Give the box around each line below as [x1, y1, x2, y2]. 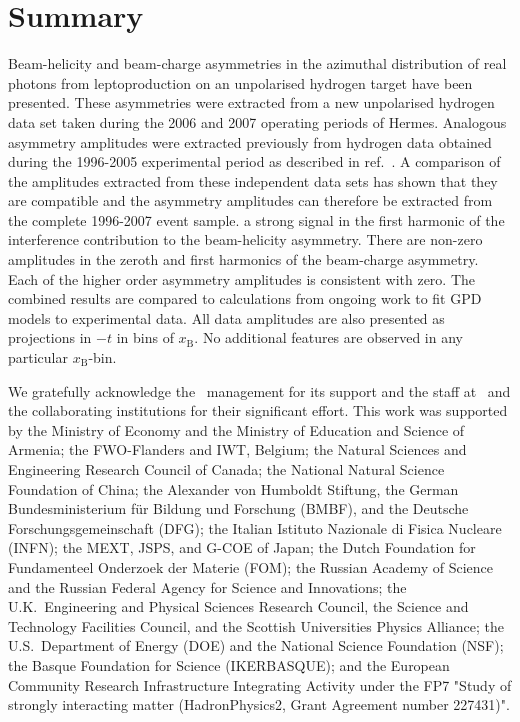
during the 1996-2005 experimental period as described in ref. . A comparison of [8, 151, 501, 172]
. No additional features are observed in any [194, 327, 463, 348]
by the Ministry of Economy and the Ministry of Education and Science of [8, 419, 465, 440]
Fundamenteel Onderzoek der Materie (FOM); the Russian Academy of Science [8, 556, 494, 577]
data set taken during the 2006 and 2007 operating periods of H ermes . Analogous [8, 111, 507, 132]
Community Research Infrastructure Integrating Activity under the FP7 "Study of [8, 674, 512, 695]
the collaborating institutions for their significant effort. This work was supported [8, 400, 508, 421]
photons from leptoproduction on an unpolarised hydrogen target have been [8, 72, 473, 93]
